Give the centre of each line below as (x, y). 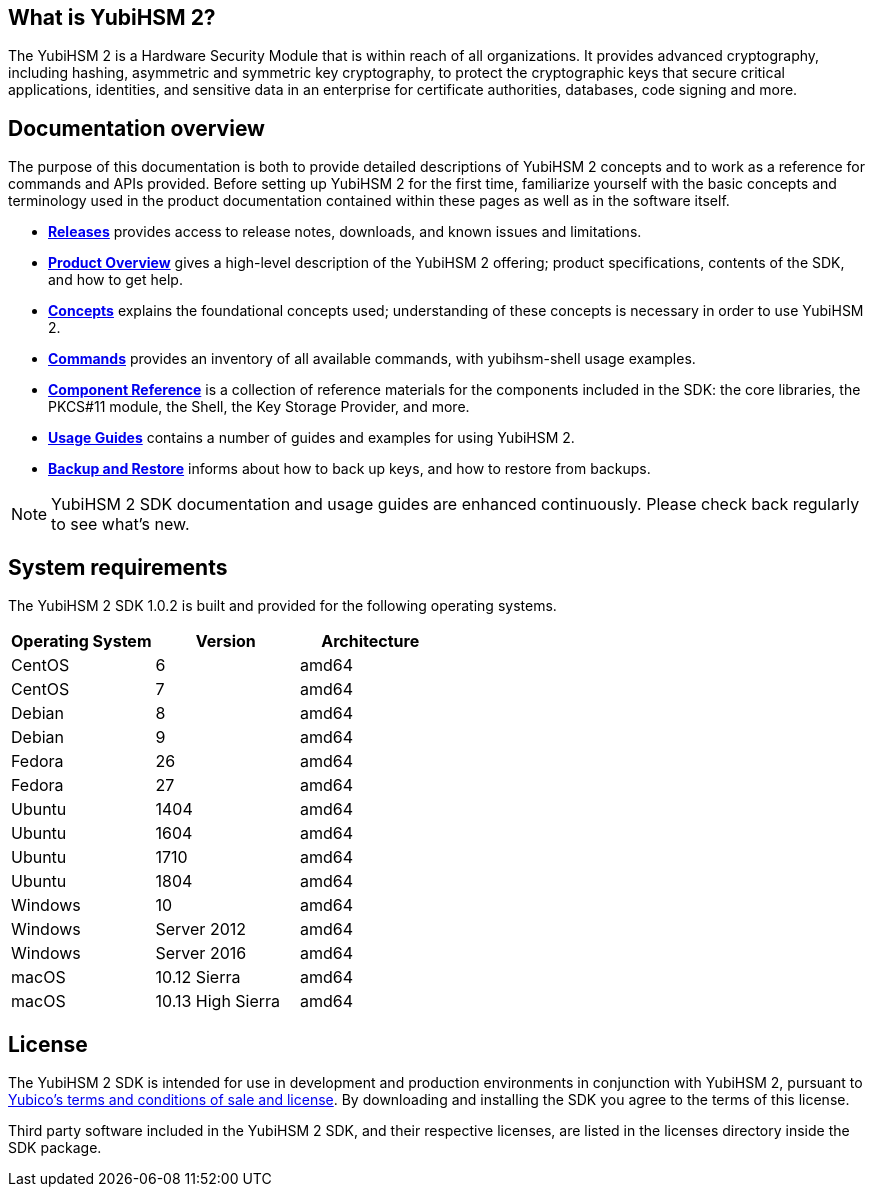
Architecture (370, 641)
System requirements (118, 567)
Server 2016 (201, 953)
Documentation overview (136, 128)
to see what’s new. (120, 524)
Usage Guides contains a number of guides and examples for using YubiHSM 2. (311, 438)
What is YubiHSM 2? (112, 17)
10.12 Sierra (198, 977)
